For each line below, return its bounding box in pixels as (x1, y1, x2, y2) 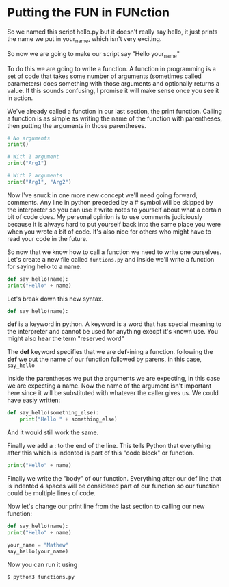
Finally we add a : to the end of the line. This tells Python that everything (7, 442, 211, 450)
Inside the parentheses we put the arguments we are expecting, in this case (7, 375, 221, 383)
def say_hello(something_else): (7, 410, 99, 416)
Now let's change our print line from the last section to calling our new (7, 502, 205, 511)
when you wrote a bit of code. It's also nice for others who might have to (7, 227, 212, 236)
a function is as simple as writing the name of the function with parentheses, (7, 114, 223, 123)
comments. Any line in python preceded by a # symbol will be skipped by (7, 198, 213, 206)
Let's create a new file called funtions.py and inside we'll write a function (7, 255, 215, 263)
